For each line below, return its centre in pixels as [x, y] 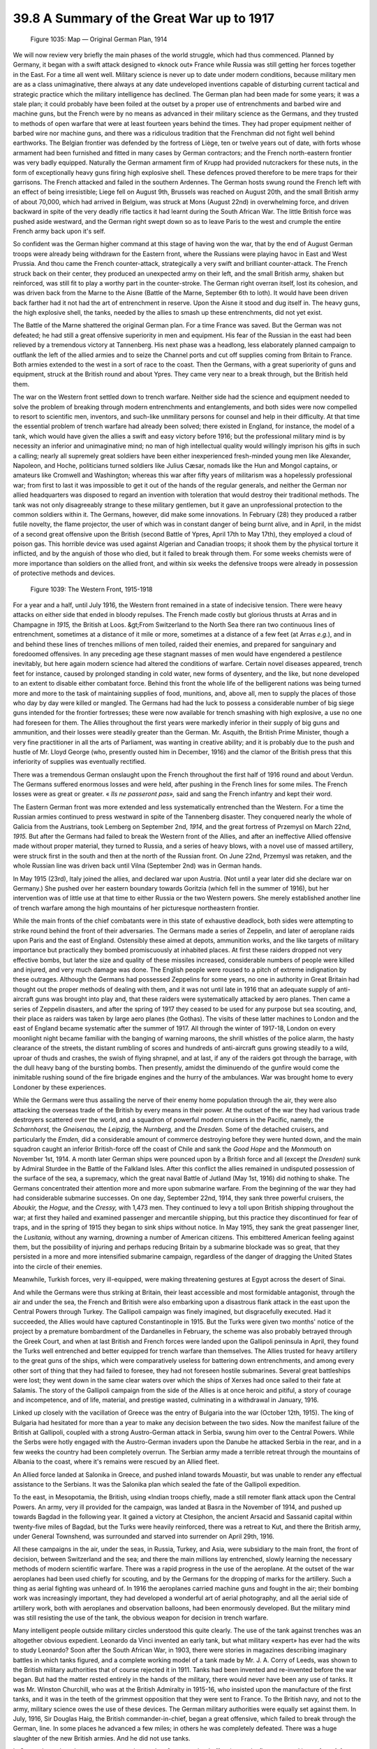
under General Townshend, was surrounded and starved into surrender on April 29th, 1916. [144, 1536]
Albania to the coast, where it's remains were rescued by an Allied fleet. [116, 1461]
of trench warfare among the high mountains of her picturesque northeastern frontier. [136, 908]
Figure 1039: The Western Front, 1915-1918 [91, 589]
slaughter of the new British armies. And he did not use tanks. [102, 1738]
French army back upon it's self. [59, 231]
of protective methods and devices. [64, 573]
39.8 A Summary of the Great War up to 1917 [144, 18]
